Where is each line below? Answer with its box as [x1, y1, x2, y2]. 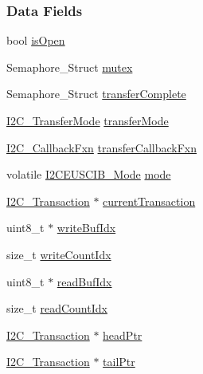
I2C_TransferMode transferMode [6, 112, 169, 128]
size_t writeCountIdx [6, 246, 111, 262]
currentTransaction [103, 192, 196, 209]
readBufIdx [57, 273, 112, 289]
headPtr [103, 326, 142, 343]
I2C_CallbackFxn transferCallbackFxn [6, 139, 197, 156]
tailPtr [103, 353, 135, 370]
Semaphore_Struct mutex [6, 58, 133, 75]
